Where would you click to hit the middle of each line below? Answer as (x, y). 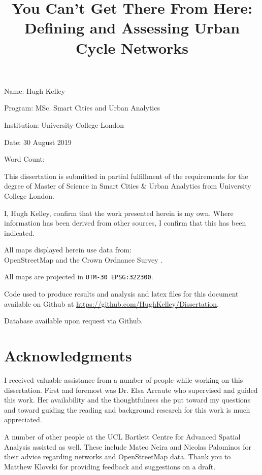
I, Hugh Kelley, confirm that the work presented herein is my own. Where (119, 213)
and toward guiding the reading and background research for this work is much (127, 409)
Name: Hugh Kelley (35, 90)
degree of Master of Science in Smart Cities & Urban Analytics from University (128, 186)
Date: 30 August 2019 (38, 142)
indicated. (19, 232)
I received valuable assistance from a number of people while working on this (124, 380)
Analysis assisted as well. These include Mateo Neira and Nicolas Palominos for (128, 446)
